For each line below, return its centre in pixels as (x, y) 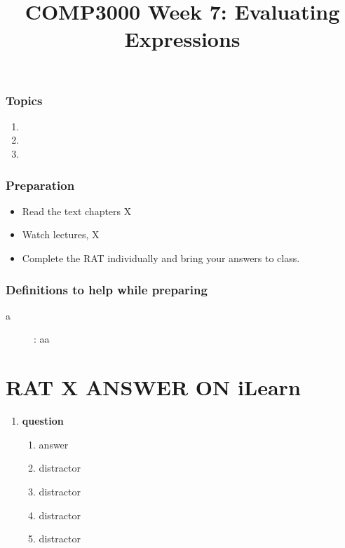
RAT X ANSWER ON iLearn (153, 387)
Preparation (40, 185)
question (43, 421)
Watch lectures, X (61, 234)
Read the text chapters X (77, 211)
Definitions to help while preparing (107, 289)
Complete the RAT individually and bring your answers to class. (161, 258)
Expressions (182, 39)
